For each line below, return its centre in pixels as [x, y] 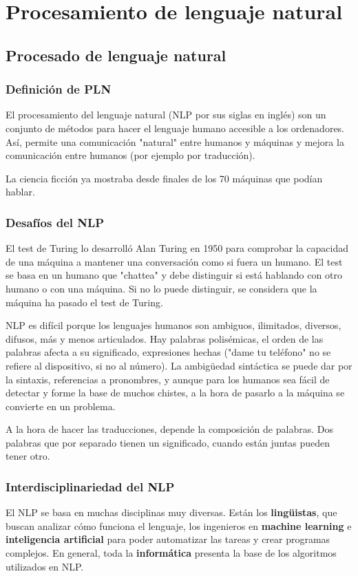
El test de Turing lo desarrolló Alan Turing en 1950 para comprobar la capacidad [177, 248]
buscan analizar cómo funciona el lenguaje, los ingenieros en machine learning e [179, 525]
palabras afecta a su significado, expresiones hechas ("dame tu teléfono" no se [168, 352]
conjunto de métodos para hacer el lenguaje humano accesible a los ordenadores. [175, 128]
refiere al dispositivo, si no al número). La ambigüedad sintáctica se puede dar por [179, 365]
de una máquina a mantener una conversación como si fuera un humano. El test [174, 261]
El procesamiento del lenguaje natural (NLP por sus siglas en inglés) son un [166, 115]
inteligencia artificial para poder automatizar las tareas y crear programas [168, 539]
